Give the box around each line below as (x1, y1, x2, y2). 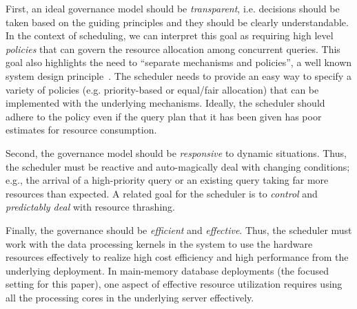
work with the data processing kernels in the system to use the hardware (6, 236, 313, 251)
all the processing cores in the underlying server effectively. (6, 290, 254, 304)
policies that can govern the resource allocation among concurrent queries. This (6, 41, 340, 56)
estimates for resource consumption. (6, 122, 157, 137)
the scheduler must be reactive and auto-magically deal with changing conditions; (6, 159, 350, 173)
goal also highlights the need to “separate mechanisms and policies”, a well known (6, 55, 352, 70)
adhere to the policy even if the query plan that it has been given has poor (6, 109, 322, 123)
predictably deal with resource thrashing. (6, 200, 175, 214)
